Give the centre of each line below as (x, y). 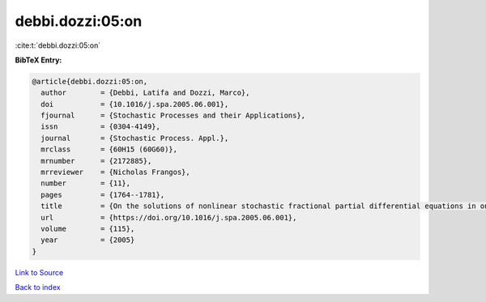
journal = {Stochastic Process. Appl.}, (135, 138)
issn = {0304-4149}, (101, 127)
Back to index (38, 287)
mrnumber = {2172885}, (96, 161)
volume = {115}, (88, 229)
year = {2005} (88, 240)
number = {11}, (86, 183)
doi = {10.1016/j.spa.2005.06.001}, (135, 104)
